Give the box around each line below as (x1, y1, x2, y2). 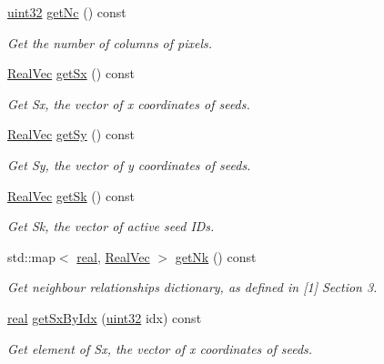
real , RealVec (76, 247, 150, 266)
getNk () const (175, 247, 257, 266)
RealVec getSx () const (7, 64, 135, 83)
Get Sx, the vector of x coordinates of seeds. (7, 94, 250, 113)
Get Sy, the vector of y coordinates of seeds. (7, 155, 251, 174)
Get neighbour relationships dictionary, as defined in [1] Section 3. (7, 278, 378, 297)
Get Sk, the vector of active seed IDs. (7, 217, 215, 236)
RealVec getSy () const (7, 125, 135, 144)
